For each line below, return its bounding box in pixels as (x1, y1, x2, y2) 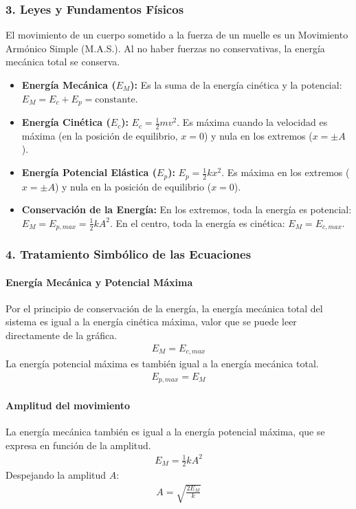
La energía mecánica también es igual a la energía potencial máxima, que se (5, 424, 325, 438)
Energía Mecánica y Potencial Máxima (5, 274, 193, 289)
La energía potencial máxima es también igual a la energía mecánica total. (5, 356, 319, 371)
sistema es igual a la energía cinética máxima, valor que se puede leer (5, 314, 297, 329)
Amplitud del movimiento (5, 398, 131, 412)
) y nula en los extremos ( (204, 128, 313, 142)
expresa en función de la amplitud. (5, 437, 151, 452)
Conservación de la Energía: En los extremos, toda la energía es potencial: (21, 202, 352, 217)
